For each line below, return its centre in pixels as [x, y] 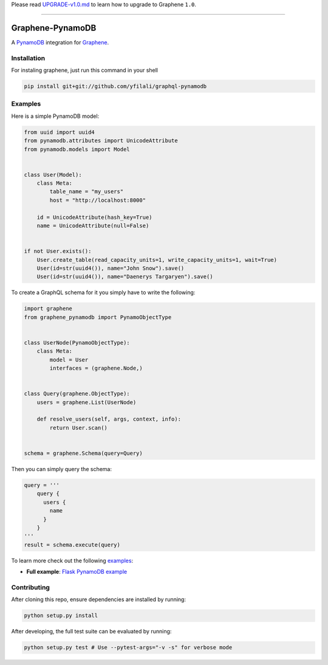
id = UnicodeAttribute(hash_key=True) [94, 217]
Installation [28, 58]
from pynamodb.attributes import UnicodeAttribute [101, 141]
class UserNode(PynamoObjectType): [77, 343]
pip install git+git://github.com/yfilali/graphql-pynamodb [115, 86]
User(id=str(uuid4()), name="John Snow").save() [111, 268]
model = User [69, 360]
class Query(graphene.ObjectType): [77, 394]
